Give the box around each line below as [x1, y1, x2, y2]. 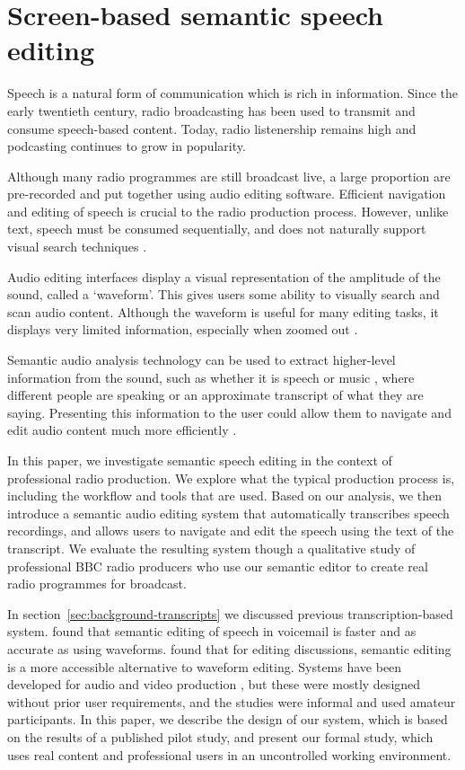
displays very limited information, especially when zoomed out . [7, 320, 358, 339]
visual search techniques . [7, 237, 147, 256]
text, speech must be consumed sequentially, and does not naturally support [7, 219, 426, 238]
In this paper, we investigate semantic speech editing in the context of [7, 451, 392, 469]
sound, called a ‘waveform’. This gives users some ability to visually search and [7, 285, 440, 304]
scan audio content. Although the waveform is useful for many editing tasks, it [7, 302, 439, 321]
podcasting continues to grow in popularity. [7, 137, 246, 155]
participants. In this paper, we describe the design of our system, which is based [7, 710, 448, 729]
